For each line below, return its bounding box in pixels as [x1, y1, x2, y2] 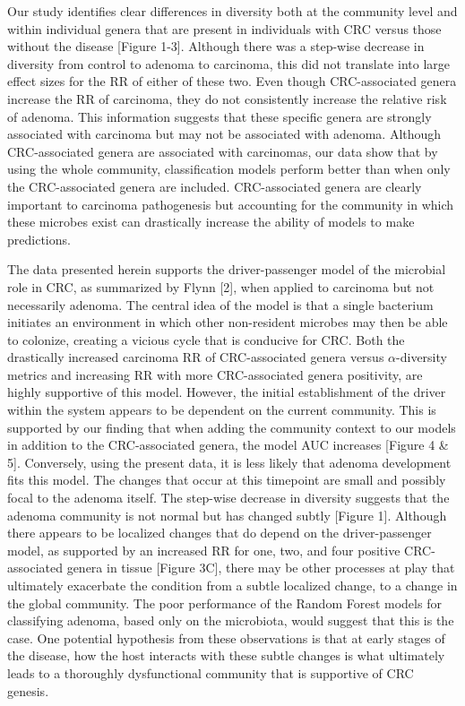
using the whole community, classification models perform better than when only [7, 159, 451, 178]
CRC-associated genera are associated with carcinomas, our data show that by [7, 142, 438, 160]
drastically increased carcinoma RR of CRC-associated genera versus [7, 348, 384, 366]
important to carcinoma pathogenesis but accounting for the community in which [7, 194, 454, 213]
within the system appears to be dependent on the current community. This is [7, 400, 436, 419]
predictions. [7, 229, 71, 248]
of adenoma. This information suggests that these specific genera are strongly [7, 107, 432, 125]
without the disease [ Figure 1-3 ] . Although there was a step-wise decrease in [7, 37, 425, 56]
